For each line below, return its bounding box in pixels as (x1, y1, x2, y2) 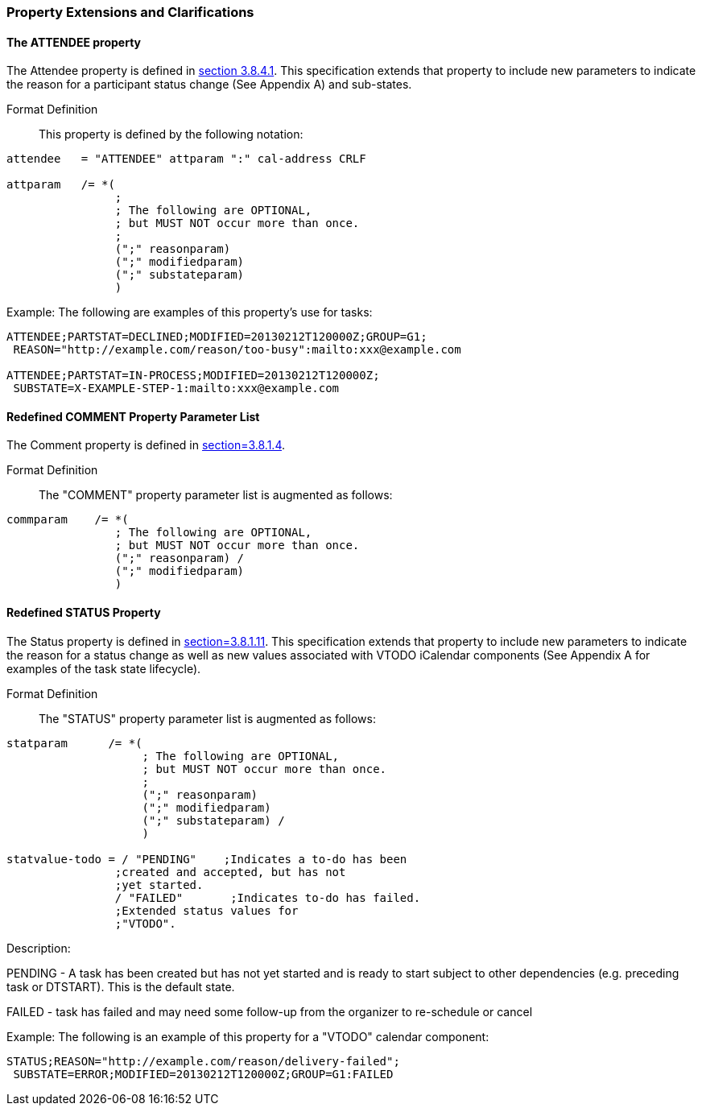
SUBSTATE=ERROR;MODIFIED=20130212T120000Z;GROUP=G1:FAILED (13, 1067, 394, 1081)
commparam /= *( (6, 513, 129, 527)
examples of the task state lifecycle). (6, 661, 201, 676)
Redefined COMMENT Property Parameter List (6, 409, 260, 424)
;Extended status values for (114, 903, 299, 917)
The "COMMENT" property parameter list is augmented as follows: (39, 488, 393, 502)
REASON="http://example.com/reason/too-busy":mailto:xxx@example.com (13, 343, 461, 357)
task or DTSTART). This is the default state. (6, 979, 235, 994)
